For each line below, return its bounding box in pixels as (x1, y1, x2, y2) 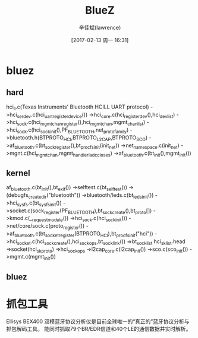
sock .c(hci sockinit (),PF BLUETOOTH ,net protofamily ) (17, 126, 129, 135)
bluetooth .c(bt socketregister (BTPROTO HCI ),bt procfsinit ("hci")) (14, 229, 153, 238)
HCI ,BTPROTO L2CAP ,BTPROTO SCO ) (63, 134, 147, 142)
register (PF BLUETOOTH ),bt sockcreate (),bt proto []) (43, 207, 152, 215)
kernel (6, 168, 31, 178)
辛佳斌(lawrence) (78, 24, 121, 31)
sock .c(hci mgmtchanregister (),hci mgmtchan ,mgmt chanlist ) (17, 119, 146, 127)
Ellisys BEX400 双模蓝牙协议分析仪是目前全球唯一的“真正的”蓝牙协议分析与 (6, 318, 190, 325)
